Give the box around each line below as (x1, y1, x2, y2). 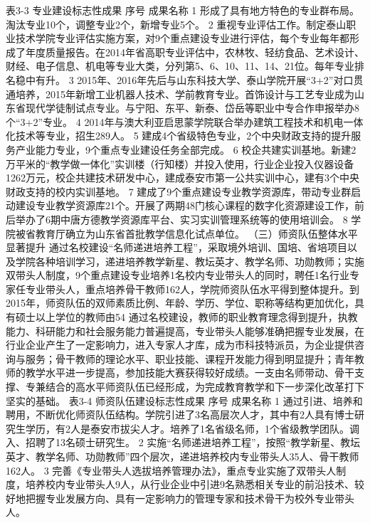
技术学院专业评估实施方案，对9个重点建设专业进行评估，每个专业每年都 (15, 31, 349, 46)
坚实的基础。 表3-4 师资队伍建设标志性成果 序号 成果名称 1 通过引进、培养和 (6, 393, 363, 408)
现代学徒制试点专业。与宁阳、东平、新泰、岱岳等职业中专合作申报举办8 (25, 100, 359, 115)
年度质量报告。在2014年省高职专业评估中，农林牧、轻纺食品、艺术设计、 (25, 44, 364, 59)
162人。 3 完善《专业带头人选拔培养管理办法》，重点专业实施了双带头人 (6, 463, 337, 477)
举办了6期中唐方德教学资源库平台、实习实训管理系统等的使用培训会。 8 (15, 211, 348, 226)
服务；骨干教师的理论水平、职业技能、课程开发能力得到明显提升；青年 (25, 351, 354, 366)
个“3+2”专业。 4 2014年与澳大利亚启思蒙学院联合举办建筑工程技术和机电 (6, 114, 344, 129)
